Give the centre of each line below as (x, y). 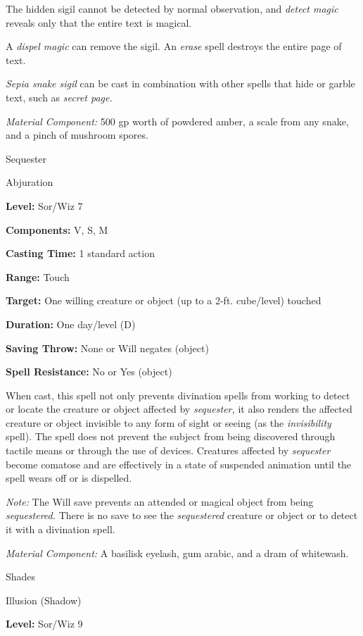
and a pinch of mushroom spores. (77, 135)
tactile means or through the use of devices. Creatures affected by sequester (168, 450)
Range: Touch (38, 276)
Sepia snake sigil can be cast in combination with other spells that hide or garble (180, 83)
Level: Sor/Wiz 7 (44, 205)
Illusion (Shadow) (44, 600)
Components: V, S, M (57, 229)
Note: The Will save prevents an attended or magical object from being (160, 501)
